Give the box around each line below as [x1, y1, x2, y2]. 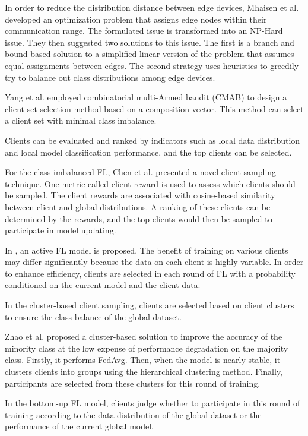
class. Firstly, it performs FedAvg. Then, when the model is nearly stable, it [5, 353, 281, 366]
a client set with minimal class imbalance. [5, 114, 157, 127]
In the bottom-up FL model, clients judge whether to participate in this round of [5, 397, 300, 409]
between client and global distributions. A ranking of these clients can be [5, 200, 271, 213]
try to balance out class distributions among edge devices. [5, 71, 215, 83]
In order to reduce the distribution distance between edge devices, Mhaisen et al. [5, 1, 299, 13]
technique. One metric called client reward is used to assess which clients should [5, 177, 296, 189]
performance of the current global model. [5, 420, 154, 432]
